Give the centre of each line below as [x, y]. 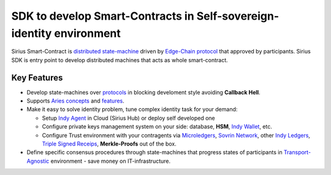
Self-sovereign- [238, 16]
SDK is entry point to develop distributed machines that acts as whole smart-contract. [120, 60]
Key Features [37, 78]
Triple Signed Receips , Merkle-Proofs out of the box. [109, 144]
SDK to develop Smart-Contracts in [103, 16]
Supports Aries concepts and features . [76, 101]
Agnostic [38, 161]
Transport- [297, 152]
